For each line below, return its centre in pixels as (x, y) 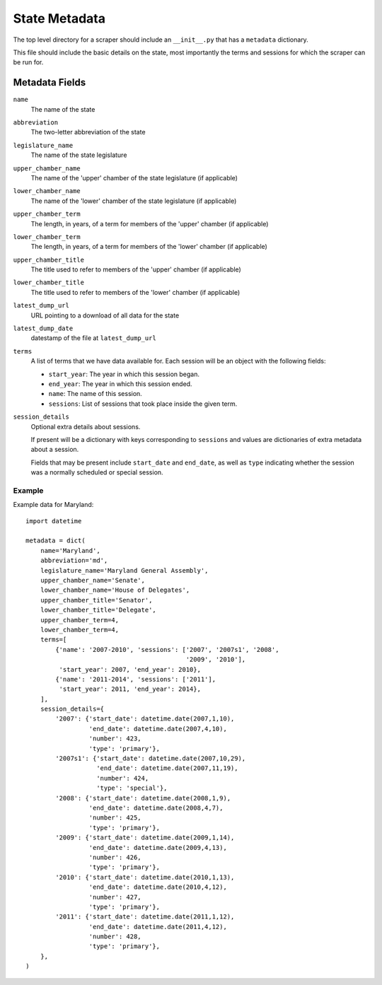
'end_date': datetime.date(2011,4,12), (158, 927)
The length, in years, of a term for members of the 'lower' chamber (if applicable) (149, 247)
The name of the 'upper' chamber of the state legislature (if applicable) (134, 177)
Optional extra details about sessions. (86, 426)
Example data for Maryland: (53, 505)
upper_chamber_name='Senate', (92, 580)
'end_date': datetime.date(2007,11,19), (167, 768)
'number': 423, (115, 739)
